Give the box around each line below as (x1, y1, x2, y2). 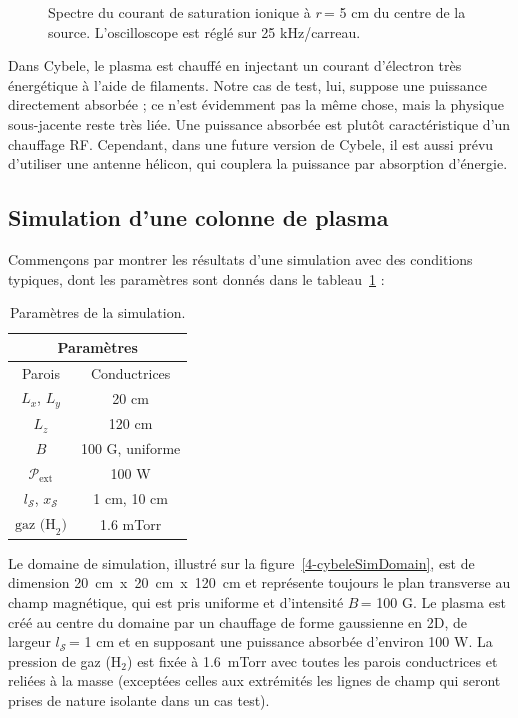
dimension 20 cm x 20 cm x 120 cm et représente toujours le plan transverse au (8, 572, 511, 593)
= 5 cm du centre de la (324, 2, 466, 22)
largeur (8, 631, 51, 652)
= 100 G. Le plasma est (360, 591, 506, 612)
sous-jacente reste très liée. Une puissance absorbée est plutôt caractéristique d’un (8, 113, 511, 134)
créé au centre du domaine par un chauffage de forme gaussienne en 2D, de (8, 611, 467, 632)
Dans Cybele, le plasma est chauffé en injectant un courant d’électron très (8, 55, 462, 76)
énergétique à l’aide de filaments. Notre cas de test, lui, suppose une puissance (8, 74, 487, 95)
